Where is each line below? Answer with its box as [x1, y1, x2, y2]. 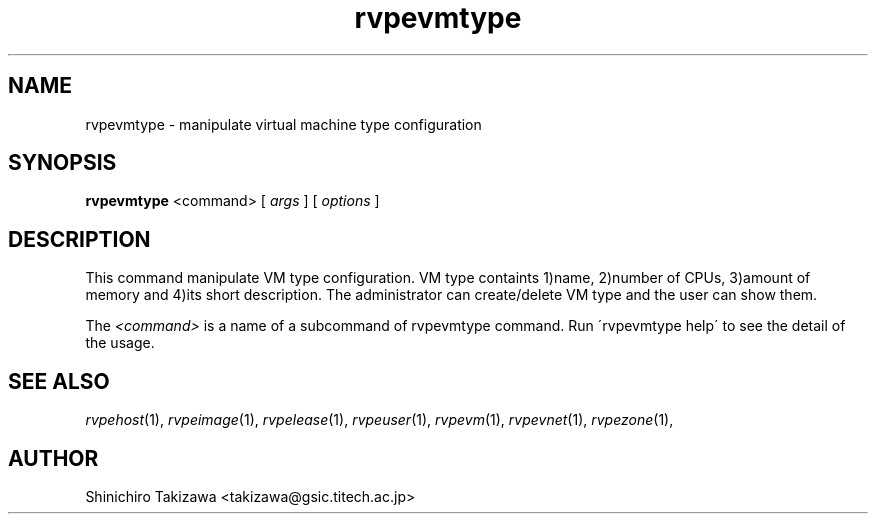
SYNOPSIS [8, 150, 117, 176]
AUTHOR [8, 445, 99, 471]
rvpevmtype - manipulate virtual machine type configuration [85, 115, 482, 133]
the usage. [85, 334, 155, 352]
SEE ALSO [8, 368, 110, 394]
